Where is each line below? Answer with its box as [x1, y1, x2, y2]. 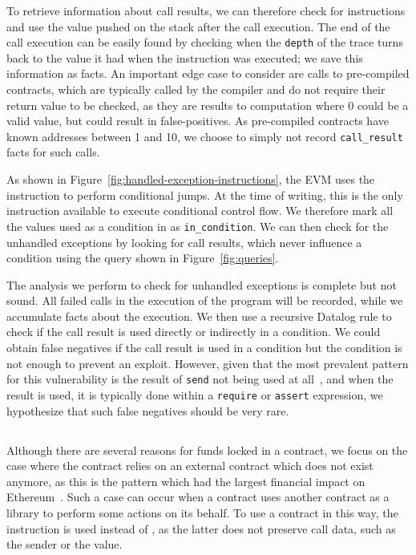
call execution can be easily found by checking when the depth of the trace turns [6, 34, 403, 51]
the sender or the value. [6, 536, 123, 553]
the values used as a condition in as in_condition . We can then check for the [6, 217, 389, 234]
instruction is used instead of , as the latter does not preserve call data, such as [6, 520, 396, 537]
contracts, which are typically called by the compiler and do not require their [6, 81, 386, 98]
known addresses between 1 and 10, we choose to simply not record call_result [6, 128, 403, 144]
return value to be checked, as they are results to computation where [6, 96, 345, 113]
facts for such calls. [6, 144, 100, 160]
